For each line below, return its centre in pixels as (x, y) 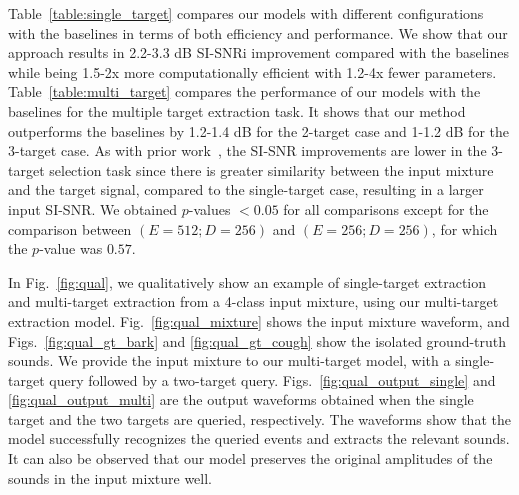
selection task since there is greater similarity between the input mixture (271, 169)
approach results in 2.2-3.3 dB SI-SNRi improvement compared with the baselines (258, 52)
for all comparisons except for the (386, 208)
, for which (464, 228)
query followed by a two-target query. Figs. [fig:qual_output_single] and (272, 379)
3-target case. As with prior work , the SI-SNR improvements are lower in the (247, 150)
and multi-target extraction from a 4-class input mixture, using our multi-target (253, 301)
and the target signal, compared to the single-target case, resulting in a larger (246, 189)
